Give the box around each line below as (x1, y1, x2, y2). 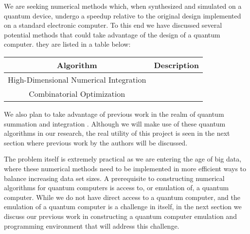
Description (154, 59, 199, 71)
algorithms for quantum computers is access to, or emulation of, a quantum (4, 182, 229, 193)
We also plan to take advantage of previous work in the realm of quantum (4, 108, 224, 119)
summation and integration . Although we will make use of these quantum (4, 118, 226, 128)
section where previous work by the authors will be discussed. (4, 137, 188, 147)
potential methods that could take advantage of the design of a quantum (4, 29, 220, 39)
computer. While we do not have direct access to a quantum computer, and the (4, 192, 240, 202)
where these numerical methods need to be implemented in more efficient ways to (4, 163, 247, 173)
